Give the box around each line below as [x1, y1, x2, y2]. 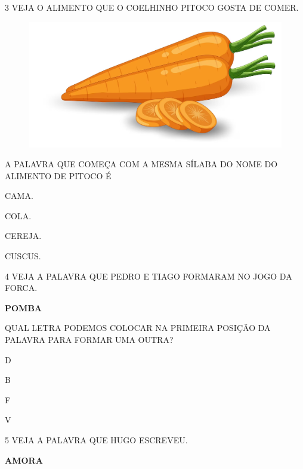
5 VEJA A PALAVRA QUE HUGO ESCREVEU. [5, 434, 188, 446]
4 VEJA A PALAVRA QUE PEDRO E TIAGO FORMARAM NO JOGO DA [5, 269, 292, 282]
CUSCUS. [5, 250, 41, 262]
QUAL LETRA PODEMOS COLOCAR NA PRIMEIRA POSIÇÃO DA [5, 321, 271, 334]
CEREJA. [5, 229, 42, 242]
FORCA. [5, 281, 38, 294]
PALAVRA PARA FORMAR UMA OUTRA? [5, 333, 174, 346]
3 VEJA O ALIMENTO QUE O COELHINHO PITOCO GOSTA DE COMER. [5, 1, 299, 13]
